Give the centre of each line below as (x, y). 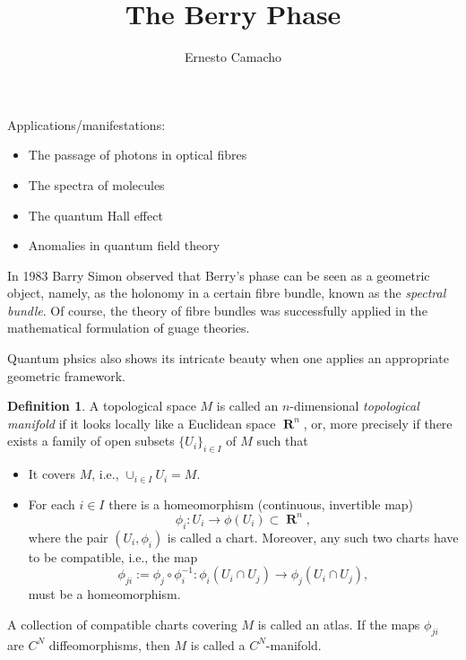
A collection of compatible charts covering (122, 624)
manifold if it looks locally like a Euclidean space (142, 423)
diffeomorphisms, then (109, 644)
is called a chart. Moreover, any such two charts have (313, 537)
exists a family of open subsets (91, 441)
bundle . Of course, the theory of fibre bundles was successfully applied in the (217, 310)
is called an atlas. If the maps (339, 624)
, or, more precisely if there (378, 423)
